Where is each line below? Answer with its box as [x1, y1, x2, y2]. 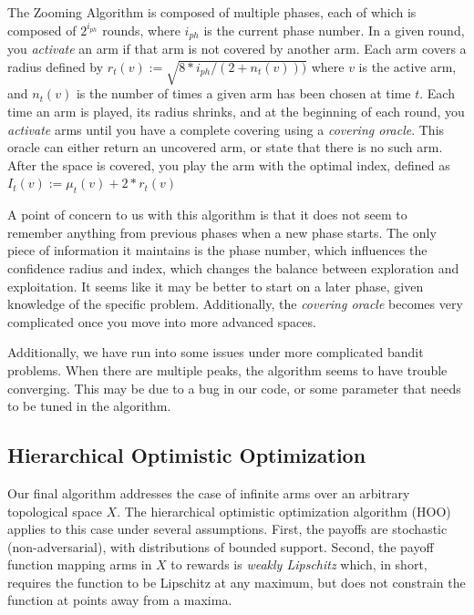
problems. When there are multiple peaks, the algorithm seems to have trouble [7, 360, 448, 379]
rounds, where [102, 20, 180, 39]
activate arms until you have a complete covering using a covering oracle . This [7, 119, 445, 138]
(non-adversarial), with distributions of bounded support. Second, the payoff [7, 537, 434, 556]
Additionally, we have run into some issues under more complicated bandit [7, 343, 424, 362]
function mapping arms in [7, 555, 152, 574]
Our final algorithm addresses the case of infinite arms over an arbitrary [7, 483, 410, 502]
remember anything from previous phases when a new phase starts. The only [7, 222, 437, 241]
